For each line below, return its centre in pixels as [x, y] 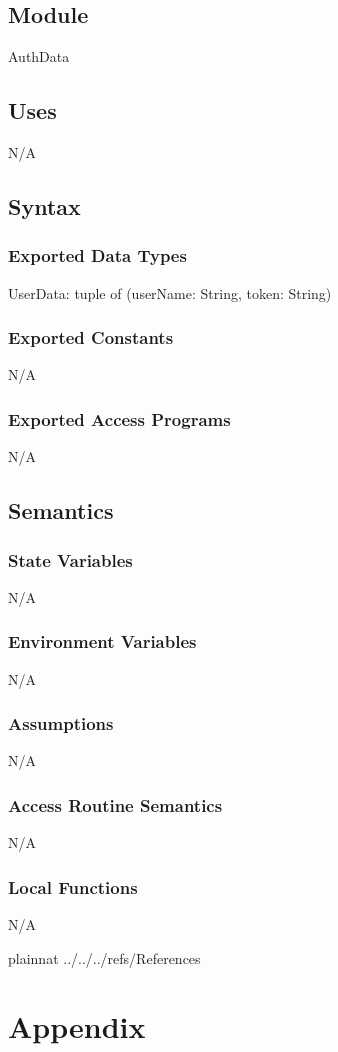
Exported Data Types [97, 255]
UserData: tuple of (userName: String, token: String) [170, 292]
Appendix [77, 1026]
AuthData [39, 56]
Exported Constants [91, 337]
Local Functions [73, 886]
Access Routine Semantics [115, 804]
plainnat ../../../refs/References [104, 957]
